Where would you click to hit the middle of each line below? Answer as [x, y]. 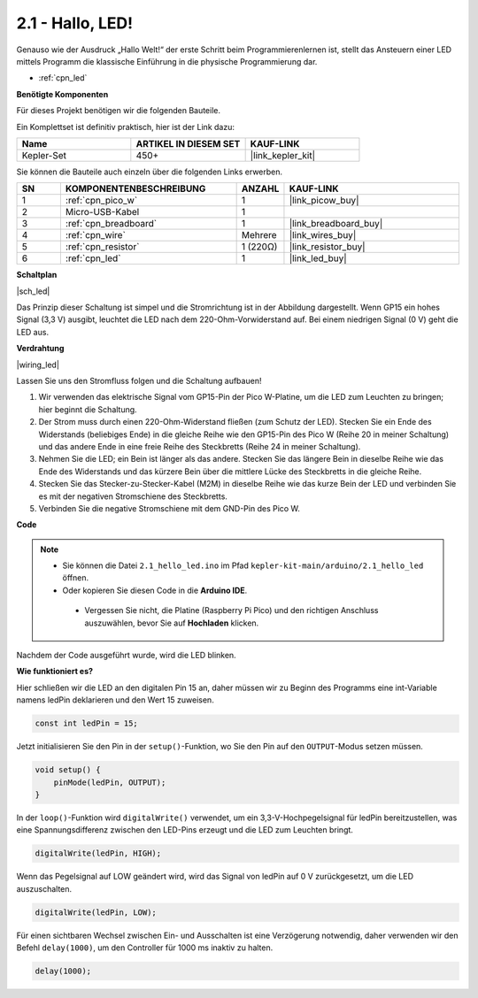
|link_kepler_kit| [283, 155]
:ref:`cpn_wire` [95, 235]
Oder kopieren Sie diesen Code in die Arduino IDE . [155, 590]
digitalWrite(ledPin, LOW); [96, 912]
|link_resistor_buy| [328, 247]
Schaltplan [37, 275]
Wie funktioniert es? [54, 672]
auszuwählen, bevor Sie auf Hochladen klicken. [172, 623]
